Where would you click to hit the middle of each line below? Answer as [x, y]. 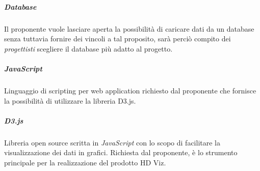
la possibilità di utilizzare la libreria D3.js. [70, 100]
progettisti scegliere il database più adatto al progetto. [88, 48]
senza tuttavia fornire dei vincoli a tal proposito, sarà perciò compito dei [118, 39]
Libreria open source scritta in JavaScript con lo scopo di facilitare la [112, 142]
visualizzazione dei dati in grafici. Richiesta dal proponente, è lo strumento [121, 152]
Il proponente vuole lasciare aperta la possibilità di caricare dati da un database [129, 28]
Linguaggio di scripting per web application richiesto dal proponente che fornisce [130, 90]
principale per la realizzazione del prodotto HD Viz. [85, 162]
